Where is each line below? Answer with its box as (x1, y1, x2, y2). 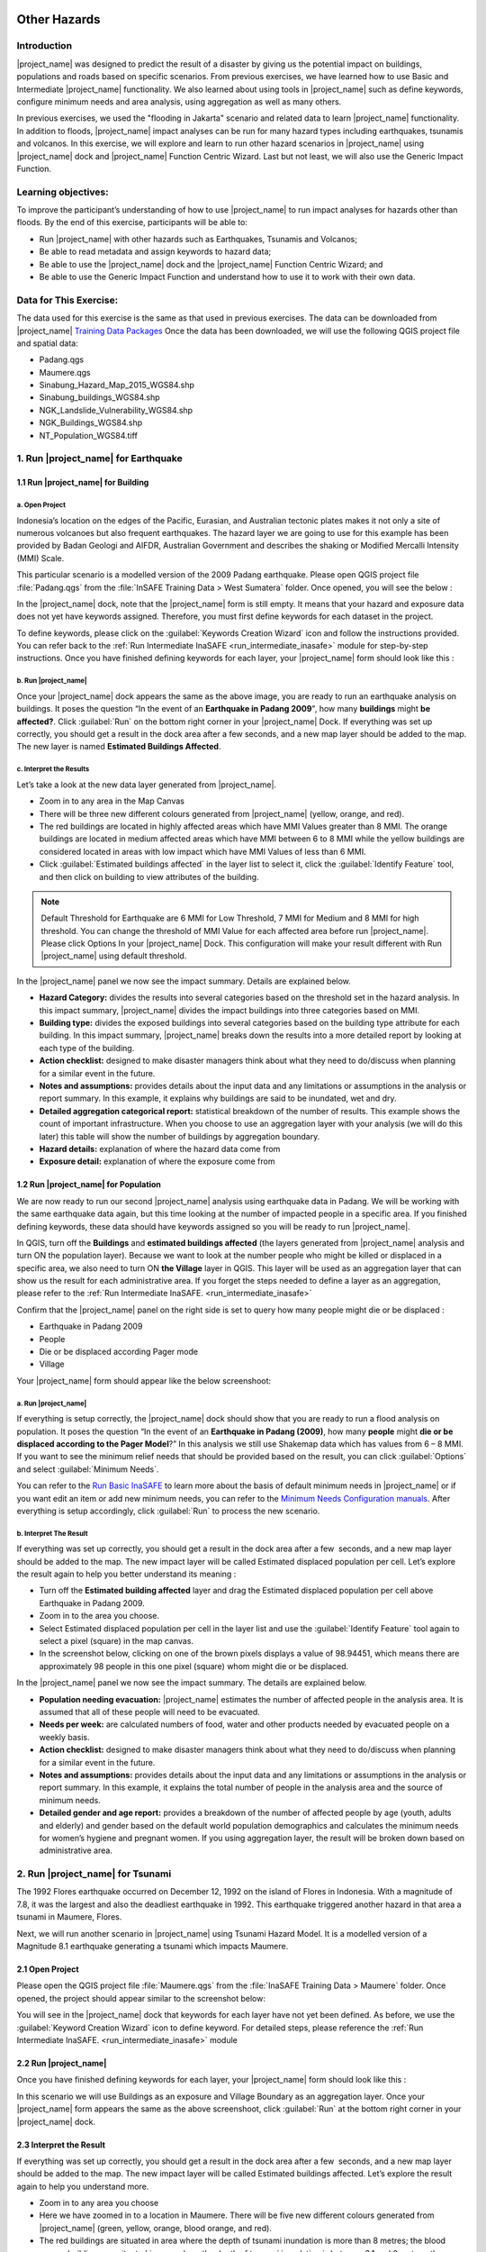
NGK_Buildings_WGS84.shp (39, 417, 143, 428)
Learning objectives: (16, 186, 109, 198)
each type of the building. (39, 1042, 135, 1053)
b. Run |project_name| (16, 677, 87, 686)
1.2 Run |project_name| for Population (16, 1179, 161, 1190)
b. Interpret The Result (16, 1529, 88, 1538)
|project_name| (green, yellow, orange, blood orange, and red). (39, 2222, 272, 2233)
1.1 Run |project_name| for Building (16, 477, 149, 488)
